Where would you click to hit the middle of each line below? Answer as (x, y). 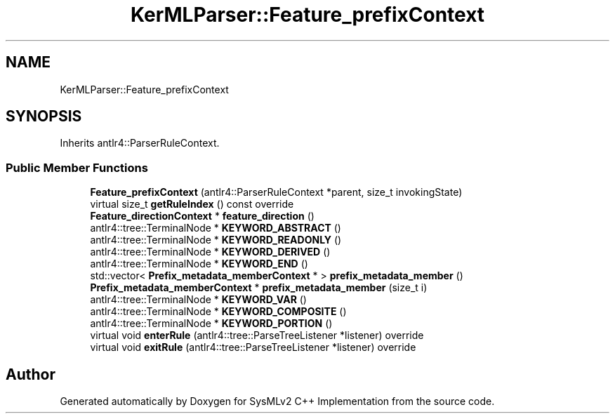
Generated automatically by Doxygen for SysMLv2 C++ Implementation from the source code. (277, 401)
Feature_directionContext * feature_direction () (202, 216)
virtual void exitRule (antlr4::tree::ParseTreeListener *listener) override (253, 347)
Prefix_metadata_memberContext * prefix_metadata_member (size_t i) (259, 288)
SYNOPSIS (44, 117)
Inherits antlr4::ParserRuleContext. (140, 143)
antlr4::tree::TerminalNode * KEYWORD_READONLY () (216, 240)
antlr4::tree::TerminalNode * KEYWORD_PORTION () (211, 324)
